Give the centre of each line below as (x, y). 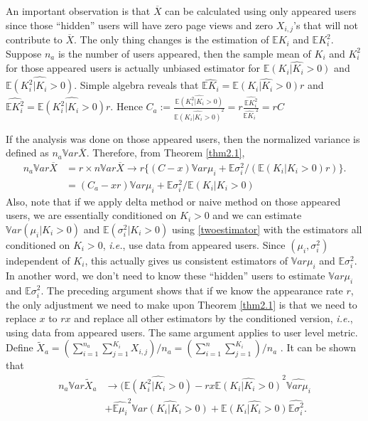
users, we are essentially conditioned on (91, 215)
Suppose (24, 53)
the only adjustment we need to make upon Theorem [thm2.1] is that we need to (182, 304)
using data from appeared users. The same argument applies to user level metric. (182, 332)
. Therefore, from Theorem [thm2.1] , (166, 153)
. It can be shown (318, 347)
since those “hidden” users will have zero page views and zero (140, 25)
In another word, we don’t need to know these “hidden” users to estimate (166, 275)
